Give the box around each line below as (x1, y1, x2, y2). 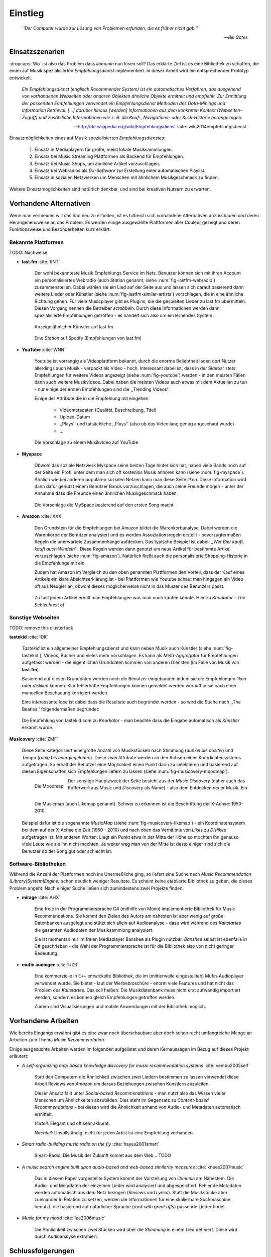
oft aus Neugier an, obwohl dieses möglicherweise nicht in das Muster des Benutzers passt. (34, 583, 225, 589)
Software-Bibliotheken (9, 860, 66, 867)
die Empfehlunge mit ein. (34, 560, 86, 566)
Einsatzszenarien (9, 47, 65, 56)
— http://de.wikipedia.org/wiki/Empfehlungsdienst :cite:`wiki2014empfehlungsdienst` (73, 123, 248, 129)
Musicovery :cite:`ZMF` (9, 736, 59, 742)
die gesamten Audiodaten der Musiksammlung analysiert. (34, 927, 154, 933)
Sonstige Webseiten (9, 614, 60, 621)
